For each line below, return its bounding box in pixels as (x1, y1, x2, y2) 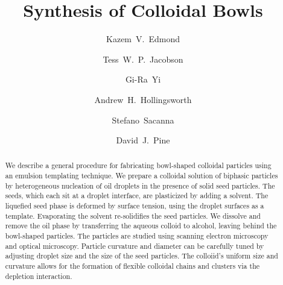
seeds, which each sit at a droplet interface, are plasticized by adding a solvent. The (5, 190, 269, 201)
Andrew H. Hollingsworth (94, 93, 192, 105)
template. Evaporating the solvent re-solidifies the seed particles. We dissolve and (5, 210, 261, 221)
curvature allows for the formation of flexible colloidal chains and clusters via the (5, 261, 260, 271)
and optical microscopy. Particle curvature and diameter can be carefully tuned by (5, 240, 264, 251)
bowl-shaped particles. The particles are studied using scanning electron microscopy (5, 231, 269, 241)
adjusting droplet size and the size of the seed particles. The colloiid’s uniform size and (5, 251, 278, 261)
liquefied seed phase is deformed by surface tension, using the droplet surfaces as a (5, 201, 264, 211)
